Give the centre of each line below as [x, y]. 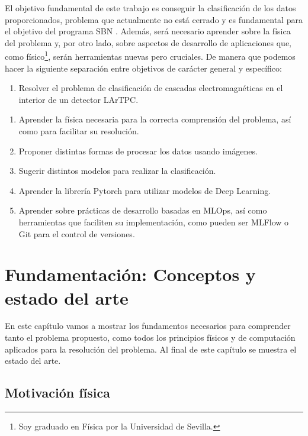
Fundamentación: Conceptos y [130, 274]
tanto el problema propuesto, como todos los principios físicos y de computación [150, 338]
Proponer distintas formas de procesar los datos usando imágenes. [138, 151]
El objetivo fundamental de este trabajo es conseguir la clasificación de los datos [150, 8]
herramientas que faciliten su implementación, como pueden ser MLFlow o [154, 222]
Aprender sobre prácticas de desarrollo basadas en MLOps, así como [143, 210]
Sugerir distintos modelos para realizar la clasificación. [117, 171]
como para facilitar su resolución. [79, 131]
